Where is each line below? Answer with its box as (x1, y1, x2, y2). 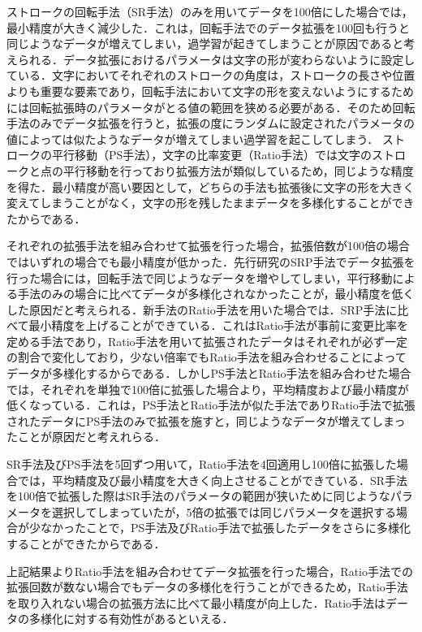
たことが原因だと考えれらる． (6, 428, 166, 445)
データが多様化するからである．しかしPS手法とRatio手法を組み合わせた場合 (6, 365, 411, 382)
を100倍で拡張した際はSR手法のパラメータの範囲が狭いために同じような (6, 487, 390, 504)
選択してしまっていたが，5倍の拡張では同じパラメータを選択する (51, 503, 397, 520)
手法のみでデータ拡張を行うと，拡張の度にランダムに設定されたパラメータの (6, 115, 416, 132)
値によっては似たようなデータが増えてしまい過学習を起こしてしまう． (6, 130, 379, 147)
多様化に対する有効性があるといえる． (28, 610, 234, 627)
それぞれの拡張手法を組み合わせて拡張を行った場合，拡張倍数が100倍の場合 (6, 237, 410, 254)
